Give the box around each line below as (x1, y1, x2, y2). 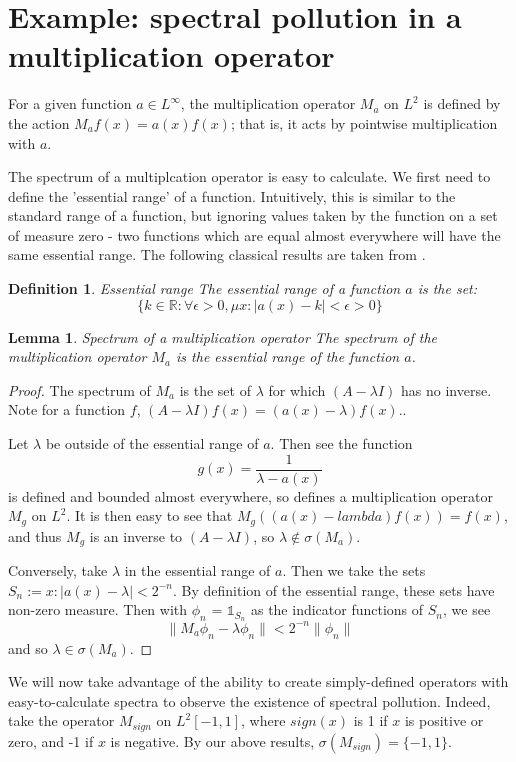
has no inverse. (401, 379, 492, 400)
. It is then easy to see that (66, 505, 233, 526)
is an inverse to (89, 525, 183, 546)
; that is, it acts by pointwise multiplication (230, 112, 498, 133)
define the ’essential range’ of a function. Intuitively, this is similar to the (8, 185, 456, 206)
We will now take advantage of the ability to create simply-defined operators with (8, 671, 509, 692)
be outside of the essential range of (45, 433, 259, 454)
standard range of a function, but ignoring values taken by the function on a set (8, 205, 498, 226)
